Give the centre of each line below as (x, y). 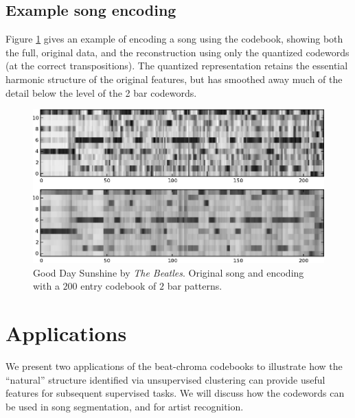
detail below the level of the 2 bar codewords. (101, 92)
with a (46, 286)
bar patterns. (195, 286)
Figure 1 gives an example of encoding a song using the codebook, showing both (174, 39)
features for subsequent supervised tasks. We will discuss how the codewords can (175, 393)
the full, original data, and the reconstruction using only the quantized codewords (177, 52)
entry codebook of (118, 286)
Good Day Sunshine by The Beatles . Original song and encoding (169, 272)
